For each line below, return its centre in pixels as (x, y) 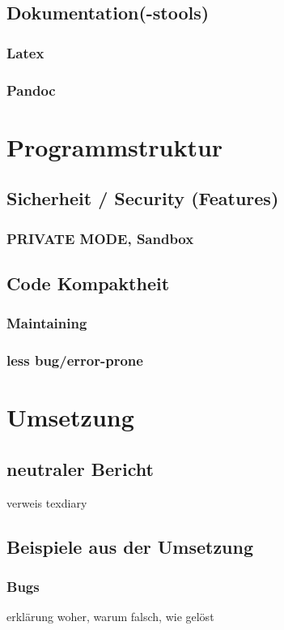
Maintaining (47, 323)
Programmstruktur (115, 146)
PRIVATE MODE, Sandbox (100, 238)
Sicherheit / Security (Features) (143, 198)
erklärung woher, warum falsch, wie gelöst (110, 617)
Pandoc (31, 90)
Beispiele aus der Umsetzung (130, 546)
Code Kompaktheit (88, 283)
